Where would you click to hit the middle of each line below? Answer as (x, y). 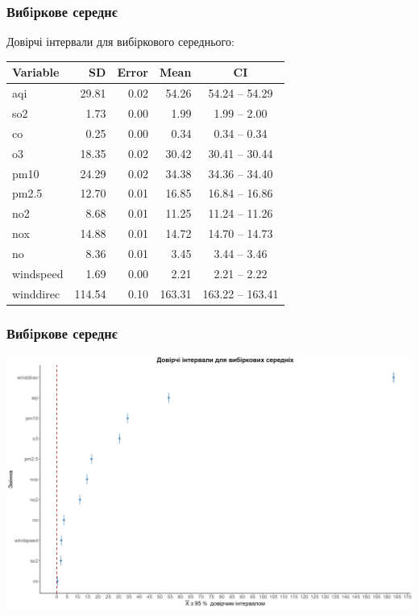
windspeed (38, 273)
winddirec (36, 293)
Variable (36, 72)
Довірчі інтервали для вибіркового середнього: (120, 42)
